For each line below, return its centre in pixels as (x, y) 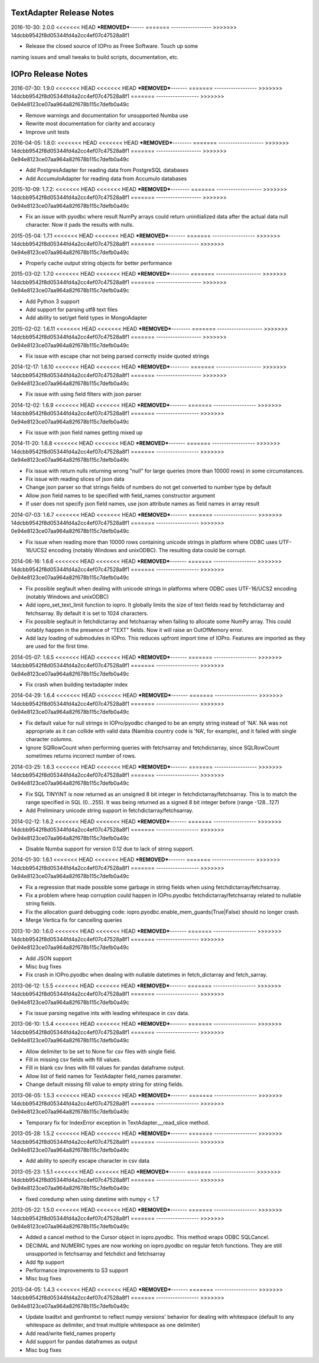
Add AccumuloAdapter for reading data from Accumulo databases (106, 178)
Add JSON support (49, 958)
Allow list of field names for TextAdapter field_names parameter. (104, 1076)
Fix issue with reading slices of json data (75, 479)
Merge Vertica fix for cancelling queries (74, 920)
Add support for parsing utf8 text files (72, 309)
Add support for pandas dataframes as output (82, 1342)
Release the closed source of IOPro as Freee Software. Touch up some (112, 46)
